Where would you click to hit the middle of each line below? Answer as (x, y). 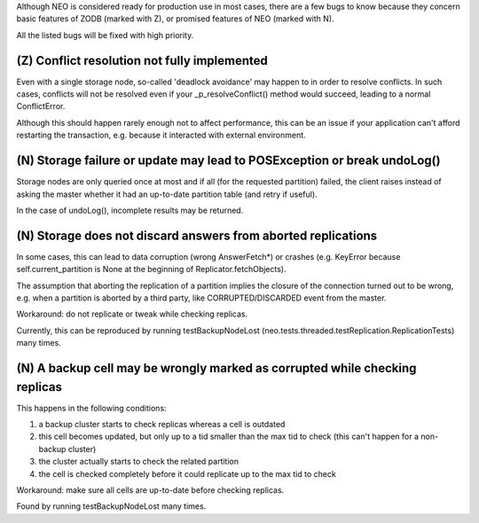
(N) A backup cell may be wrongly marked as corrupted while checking (216, 368)
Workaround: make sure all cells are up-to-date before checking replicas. (150, 490)
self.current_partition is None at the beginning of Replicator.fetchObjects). (152, 269)
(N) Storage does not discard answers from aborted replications (197, 235)
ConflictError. (41, 106)
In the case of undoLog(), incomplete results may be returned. (130, 210)
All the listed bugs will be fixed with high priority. (105, 35)
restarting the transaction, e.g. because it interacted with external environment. (161, 135)
